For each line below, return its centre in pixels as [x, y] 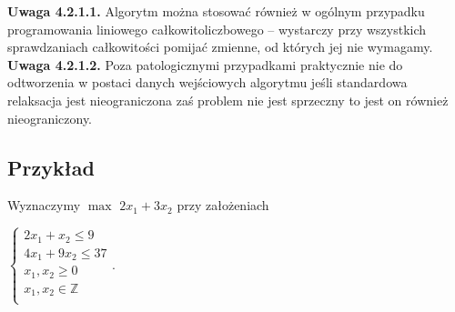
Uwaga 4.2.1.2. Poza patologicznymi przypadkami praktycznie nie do [205, 64]
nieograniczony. [50, 118]
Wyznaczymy [44, 205]
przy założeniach [223, 205]
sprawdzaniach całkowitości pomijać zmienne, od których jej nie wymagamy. [220, 47]
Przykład [51, 167]
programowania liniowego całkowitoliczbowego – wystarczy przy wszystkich [217, 29]
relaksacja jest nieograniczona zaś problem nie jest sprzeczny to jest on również [228, 100]
